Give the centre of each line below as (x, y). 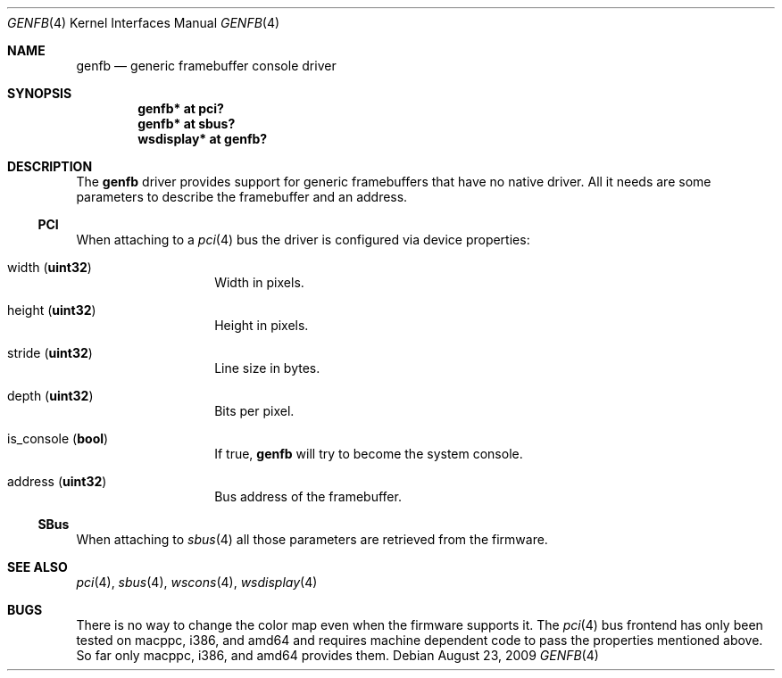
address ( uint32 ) (57, 481)
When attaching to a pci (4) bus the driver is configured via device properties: (303, 240)
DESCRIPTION (50, 166)
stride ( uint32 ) (50, 353)
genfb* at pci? (181, 108)
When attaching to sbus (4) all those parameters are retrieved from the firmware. (312, 539)
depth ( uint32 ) (50, 396)
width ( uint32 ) (50, 267)
